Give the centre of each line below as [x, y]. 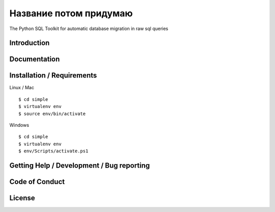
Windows [19, 125]
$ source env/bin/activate [52, 114]
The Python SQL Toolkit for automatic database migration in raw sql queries [89, 29]
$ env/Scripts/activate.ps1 [53, 151]
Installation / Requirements [53, 76]
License [22, 198]
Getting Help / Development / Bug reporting [80, 166]
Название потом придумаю [71, 13]
